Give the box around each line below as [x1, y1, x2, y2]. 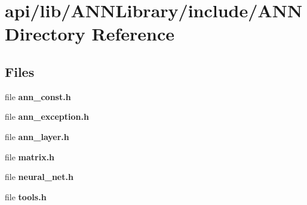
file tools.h [5, 190, 47, 203]
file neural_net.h [5, 170, 73, 183]
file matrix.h [5, 150, 55, 163]
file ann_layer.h [5, 130, 69, 142]
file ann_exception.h [5, 110, 89, 123]
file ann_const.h [5, 90, 71, 102]
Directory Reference [5, 21, 175, 46]
